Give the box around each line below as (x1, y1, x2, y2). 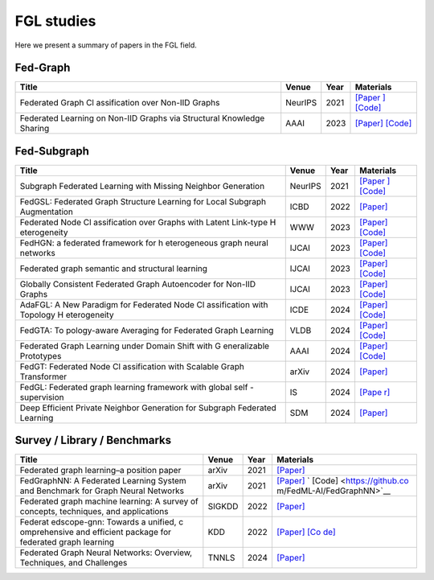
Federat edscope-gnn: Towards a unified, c (19, 516, 184, 528)
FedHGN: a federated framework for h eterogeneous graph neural (19, 237, 268, 249)
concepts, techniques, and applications (19, 506, 169, 517)
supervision (19, 391, 64, 402)
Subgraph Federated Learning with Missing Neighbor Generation (19, 180, 265, 191)
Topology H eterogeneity (19, 309, 114, 320)
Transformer (19, 371, 68, 382)
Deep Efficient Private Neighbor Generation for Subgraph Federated (19, 402, 276, 413)
